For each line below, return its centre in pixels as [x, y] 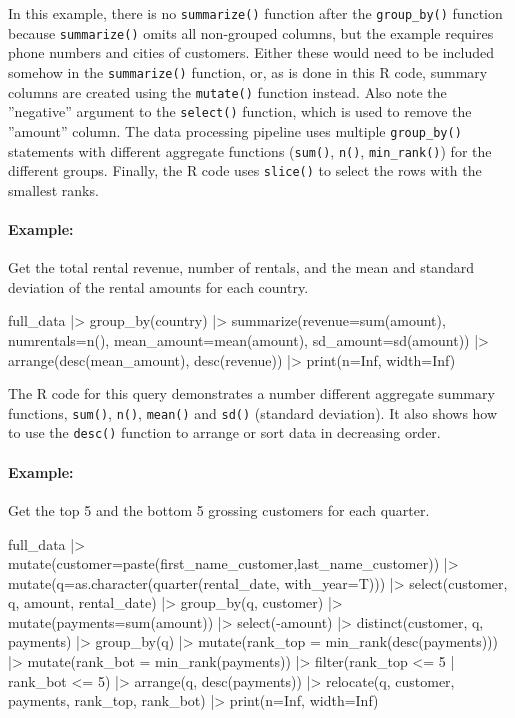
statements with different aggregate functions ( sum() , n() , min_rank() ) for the [250, 150]
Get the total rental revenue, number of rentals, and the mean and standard [241, 267]
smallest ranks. [53, 189]
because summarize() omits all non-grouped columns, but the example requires [251, 32]
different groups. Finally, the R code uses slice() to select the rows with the [245, 170]
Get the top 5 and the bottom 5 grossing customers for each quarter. [219, 509]
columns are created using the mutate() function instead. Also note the [227, 91]
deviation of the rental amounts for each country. [158, 286]
